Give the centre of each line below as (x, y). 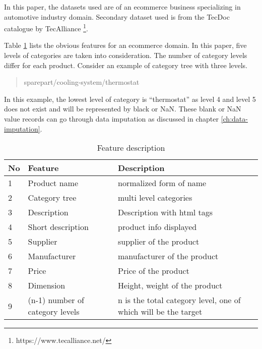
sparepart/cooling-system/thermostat (82, 82)
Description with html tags (166, 212)
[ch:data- (234, 119)
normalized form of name (162, 183)
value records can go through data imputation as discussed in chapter (111, 119)
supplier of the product (159, 242)
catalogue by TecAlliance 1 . (46, 27)
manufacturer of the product (168, 256)
